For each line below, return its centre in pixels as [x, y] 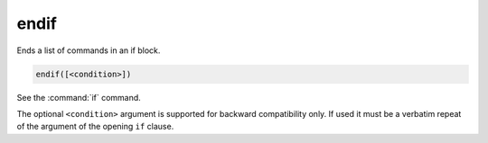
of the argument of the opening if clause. [95, 127]
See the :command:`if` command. [79, 97]
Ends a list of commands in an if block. [89, 50]
